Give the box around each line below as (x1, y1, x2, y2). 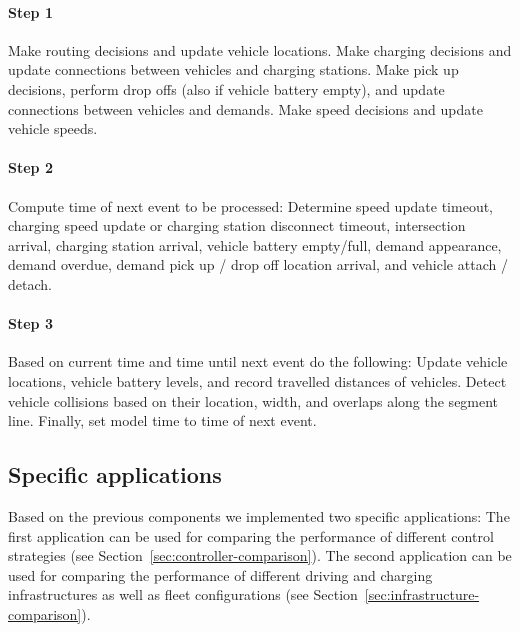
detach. (8, 273, 52, 294)
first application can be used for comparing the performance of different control (8, 525, 494, 546)
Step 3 (8, 313, 53, 334)
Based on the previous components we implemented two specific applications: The (8, 505, 510, 526)
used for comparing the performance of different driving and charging (8, 564, 433, 585)
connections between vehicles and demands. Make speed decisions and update (8, 98, 483, 119)
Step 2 (8, 157, 53, 178)
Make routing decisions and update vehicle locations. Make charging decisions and (8, 39, 512, 60)
